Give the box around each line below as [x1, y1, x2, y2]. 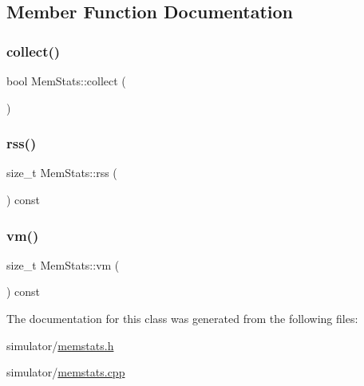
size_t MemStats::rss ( [6, 164, 117, 181]
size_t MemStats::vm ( [6, 256, 120, 273]
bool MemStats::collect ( [6, 73, 126, 89]
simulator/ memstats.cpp [6, 364, 125, 380]
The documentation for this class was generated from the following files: [6, 310, 358, 326]
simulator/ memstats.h [6, 337, 114, 353]
